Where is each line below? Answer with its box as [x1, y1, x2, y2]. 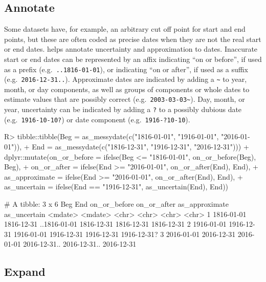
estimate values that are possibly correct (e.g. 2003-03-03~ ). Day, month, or [4, 94, 245, 104]
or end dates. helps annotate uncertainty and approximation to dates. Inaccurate [4, 44, 258, 54]
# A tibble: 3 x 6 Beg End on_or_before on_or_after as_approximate [4, 199, 229, 209]
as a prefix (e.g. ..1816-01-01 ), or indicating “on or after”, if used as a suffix [4, 63, 248, 74]
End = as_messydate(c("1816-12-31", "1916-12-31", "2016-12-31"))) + [32, 141, 249, 152]
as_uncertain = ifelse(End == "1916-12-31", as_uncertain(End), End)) [4, 181, 229, 192]
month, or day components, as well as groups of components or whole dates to [4, 83, 250, 94]
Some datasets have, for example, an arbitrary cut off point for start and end [4, 24, 246, 34]
